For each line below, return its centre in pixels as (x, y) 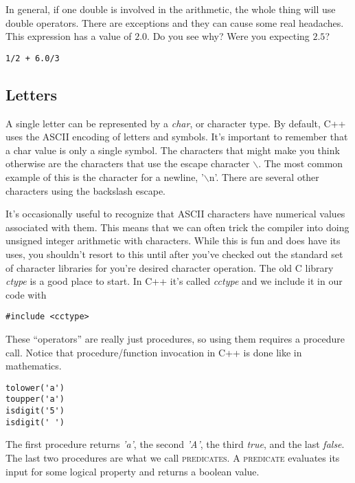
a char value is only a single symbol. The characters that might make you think (173, 150)
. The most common (301, 163)
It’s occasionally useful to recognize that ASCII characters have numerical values (175, 214)
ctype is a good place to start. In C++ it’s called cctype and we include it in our (174, 281)
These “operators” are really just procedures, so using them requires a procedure (175, 339)
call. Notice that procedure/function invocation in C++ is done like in (154, 352)
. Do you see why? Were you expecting (228, 36)
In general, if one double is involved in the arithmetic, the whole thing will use (171, 9)
